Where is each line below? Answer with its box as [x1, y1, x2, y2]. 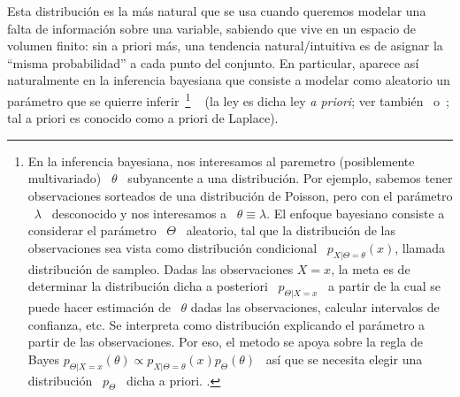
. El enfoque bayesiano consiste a [266, 203, 445, 222]
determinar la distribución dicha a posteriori [27, 277, 268, 295]
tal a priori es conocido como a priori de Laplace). [7, 109, 279, 127]
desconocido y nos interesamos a [51, 203, 227, 222]
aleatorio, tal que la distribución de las [186, 221, 396, 240]
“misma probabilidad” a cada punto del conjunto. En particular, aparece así [7, 53, 419, 72]
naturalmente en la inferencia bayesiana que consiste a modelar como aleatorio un [7, 71, 450, 89]
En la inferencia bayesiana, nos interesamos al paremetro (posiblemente [27, 151, 415, 170]
